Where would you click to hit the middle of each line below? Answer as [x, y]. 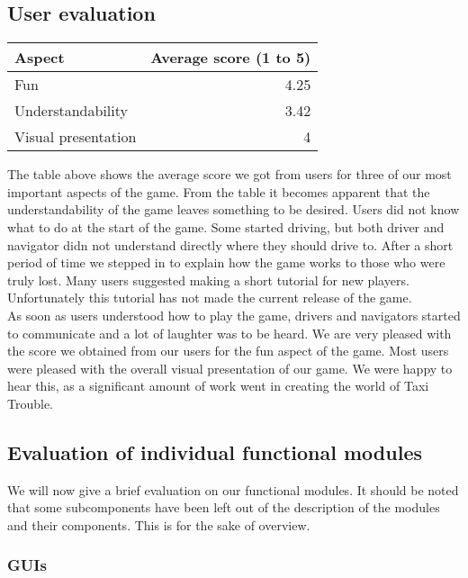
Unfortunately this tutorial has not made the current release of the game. [210, 298]
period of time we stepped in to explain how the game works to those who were [226, 262]
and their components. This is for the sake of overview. [159, 524]
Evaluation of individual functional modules [215, 452]
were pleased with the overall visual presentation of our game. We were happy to [230, 368]
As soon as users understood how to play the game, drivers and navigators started [234, 315]
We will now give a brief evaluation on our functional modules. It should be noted [233, 489]
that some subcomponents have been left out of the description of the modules [224, 507]
